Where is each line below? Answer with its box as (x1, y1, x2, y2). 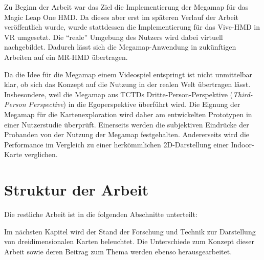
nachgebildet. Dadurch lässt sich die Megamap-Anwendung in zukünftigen (4, 41, 236, 52)
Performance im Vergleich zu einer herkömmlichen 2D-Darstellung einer (4, 139, 229, 149)
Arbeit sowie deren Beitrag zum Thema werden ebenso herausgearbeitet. (4, 246, 232, 256)
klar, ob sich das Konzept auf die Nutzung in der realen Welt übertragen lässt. (4, 79, 251, 90)
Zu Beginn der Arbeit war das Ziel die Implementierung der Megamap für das (4, 2, 249, 12)
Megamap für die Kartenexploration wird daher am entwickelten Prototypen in (4, 109, 252, 119)
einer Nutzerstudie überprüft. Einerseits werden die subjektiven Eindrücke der (4, 119, 249, 129)
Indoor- (231, 139, 254, 149)
